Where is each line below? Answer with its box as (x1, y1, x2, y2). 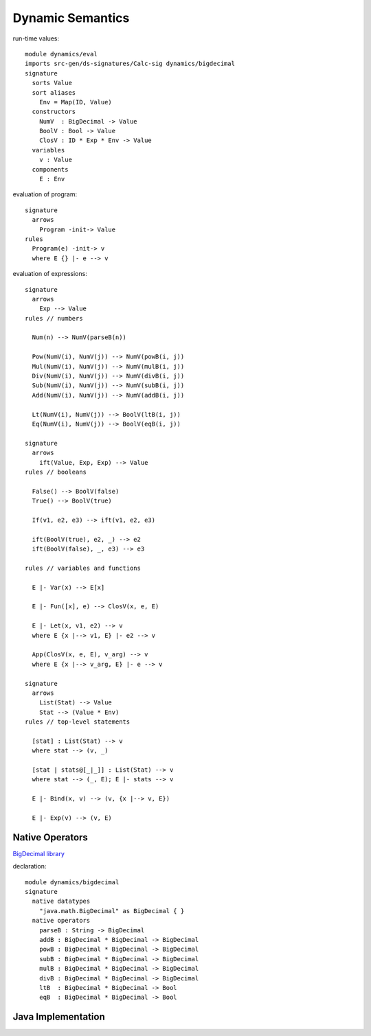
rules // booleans (25, 468, 87, 476)
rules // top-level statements (25, 718, 131, 726)
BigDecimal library (12, 849, 65, 857)
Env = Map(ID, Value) (38, 98, 113, 106)
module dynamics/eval (25, 50, 98, 58)
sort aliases (32, 89, 76, 96)
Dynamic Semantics (12, 10, 130, 25)
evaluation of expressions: (12, 270, 87, 278)
